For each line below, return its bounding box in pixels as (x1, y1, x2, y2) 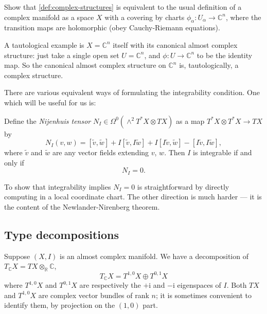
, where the (225, 11, 261, 22)
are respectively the (79, 280, 141, 290)
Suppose (4, 250, 30, 261)
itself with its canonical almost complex (113, 39, 238, 50)
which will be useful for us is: (4, 97, 96, 107)
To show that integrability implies (4, 181, 111, 192)
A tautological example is (4, 39, 84, 50)
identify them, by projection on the (4, 300, 115, 310)
